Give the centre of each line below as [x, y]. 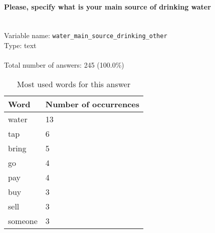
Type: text [20, 45]
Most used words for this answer [74, 84]
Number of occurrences [92, 104]
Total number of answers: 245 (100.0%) [64, 65]
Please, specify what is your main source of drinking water [107, 6]
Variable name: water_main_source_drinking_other [86, 35]
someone [23, 220]
